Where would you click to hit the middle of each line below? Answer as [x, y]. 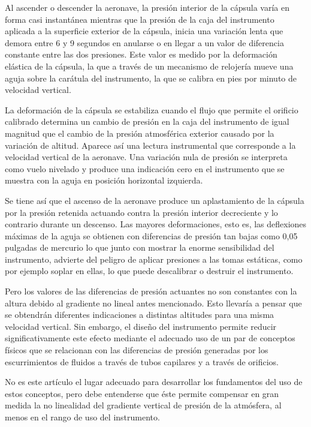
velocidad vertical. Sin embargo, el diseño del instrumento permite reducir [141, 326]
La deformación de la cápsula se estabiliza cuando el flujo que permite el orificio [152, 109]
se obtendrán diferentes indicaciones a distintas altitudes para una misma [140, 315]
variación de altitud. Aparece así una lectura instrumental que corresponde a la [150, 145]
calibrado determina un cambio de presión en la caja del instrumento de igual [147, 121]
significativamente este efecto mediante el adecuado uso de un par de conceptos [150, 338]
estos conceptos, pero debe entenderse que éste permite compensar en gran [142, 393]
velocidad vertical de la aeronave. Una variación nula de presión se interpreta [146, 157]
